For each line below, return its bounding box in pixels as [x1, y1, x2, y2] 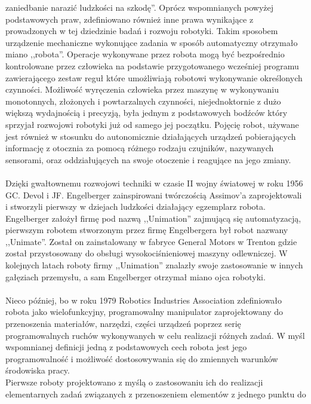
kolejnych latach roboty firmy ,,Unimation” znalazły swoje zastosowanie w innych [5, 259, 303, 271]
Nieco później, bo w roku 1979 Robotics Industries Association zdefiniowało [5, 293, 282, 306]
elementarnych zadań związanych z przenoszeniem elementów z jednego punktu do [5, 387, 306, 400]
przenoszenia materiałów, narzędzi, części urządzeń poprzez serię [5, 317, 241, 330]
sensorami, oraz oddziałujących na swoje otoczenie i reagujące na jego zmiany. [5, 153, 291, 166]
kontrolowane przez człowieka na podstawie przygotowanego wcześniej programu [5, 59, 299, 72]
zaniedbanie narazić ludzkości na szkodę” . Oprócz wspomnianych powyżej [5, 1, 274, 13]
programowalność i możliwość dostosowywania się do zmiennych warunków [5, 352, 278, 365]
